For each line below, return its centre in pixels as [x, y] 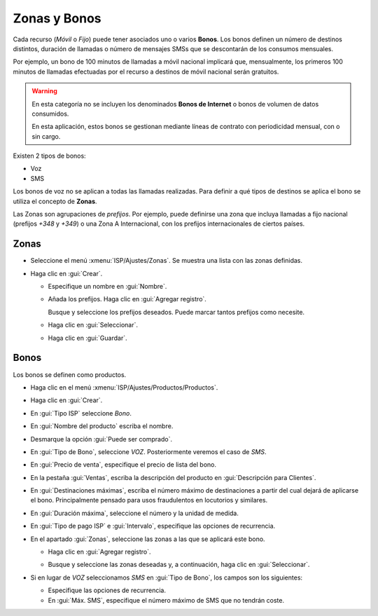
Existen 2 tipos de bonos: [50, 156]
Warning [44, 91]
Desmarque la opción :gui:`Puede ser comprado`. [101, 439]
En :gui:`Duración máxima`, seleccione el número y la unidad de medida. [135, 513]
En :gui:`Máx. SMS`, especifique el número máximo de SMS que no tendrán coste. [166, 600]
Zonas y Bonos [57, 18]
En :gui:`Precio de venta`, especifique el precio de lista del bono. [124, 465]
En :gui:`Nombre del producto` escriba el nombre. [102, 426]
